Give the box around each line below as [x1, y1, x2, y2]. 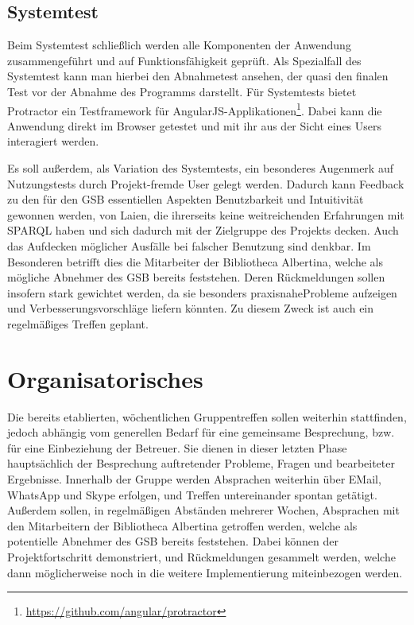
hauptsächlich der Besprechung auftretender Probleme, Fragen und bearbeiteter [7, 455, 395, 472]
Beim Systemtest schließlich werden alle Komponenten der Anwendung [7, 37, 351, 53]
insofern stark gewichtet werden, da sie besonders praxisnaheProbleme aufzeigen [7, 284, 397, 301]
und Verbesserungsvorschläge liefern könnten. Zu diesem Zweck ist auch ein [7, 300, 374, 316]
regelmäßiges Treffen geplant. [7, 315, 149, 332]
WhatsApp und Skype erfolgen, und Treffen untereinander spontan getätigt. [7, 486, 377, 503]
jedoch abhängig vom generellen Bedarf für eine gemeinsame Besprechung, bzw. [7, 424, 395, 441]
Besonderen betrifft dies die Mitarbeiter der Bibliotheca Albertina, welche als [7, 253, 383, 270]
